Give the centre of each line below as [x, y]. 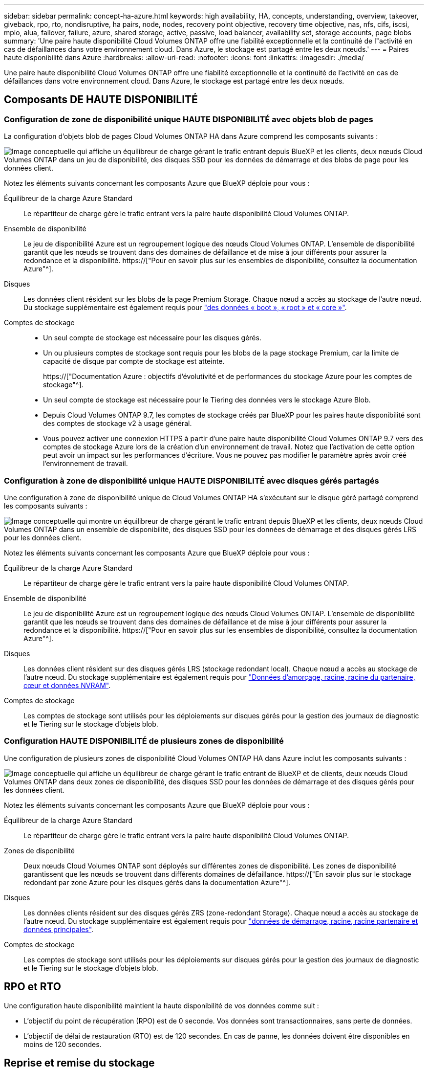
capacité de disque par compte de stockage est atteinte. [134, 361]
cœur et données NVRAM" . [67, 685]
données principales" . [59, 929]
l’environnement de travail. [86, 464]
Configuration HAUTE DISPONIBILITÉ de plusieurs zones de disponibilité [144, 741]
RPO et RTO [33, 987]
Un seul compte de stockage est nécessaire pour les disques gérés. [152, 338]
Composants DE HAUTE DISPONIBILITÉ [101, 100]
